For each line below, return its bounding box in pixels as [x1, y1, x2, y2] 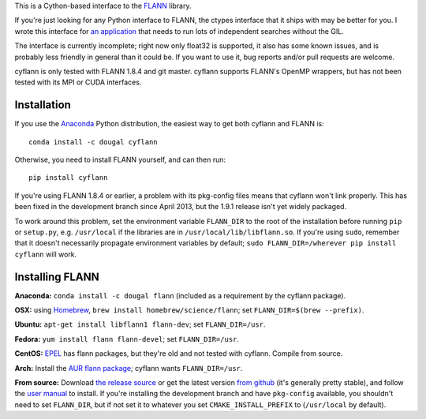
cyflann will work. [14, 249, 77, 259]
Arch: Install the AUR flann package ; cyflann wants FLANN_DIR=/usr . [14, 363, 243, 372]
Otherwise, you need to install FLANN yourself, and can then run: [14, 155, 226, 165]
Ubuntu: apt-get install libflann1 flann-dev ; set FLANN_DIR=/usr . [14, 320, 266, 329]
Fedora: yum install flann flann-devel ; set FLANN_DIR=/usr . [14, 334, 240, 343]
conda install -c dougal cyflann [28, 137, 158, 146]
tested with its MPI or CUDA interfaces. [14, 77, 142, 87]
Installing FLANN [14, 270, 99, 283]
